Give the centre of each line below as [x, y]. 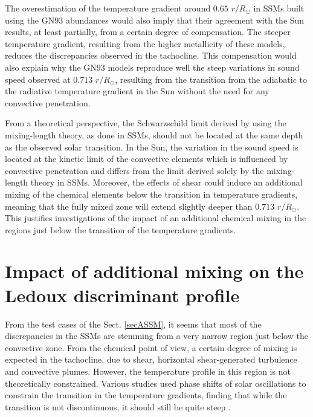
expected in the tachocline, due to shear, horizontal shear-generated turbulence [151, 359]
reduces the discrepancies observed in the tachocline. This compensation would [151, 55]
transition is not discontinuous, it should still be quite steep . [118, 406]
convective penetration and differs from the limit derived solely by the [134, 170]
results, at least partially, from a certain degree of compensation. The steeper [148, 32]
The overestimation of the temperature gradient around [108, 8]
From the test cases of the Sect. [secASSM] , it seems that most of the [133, 324]
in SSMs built [279, 8]
